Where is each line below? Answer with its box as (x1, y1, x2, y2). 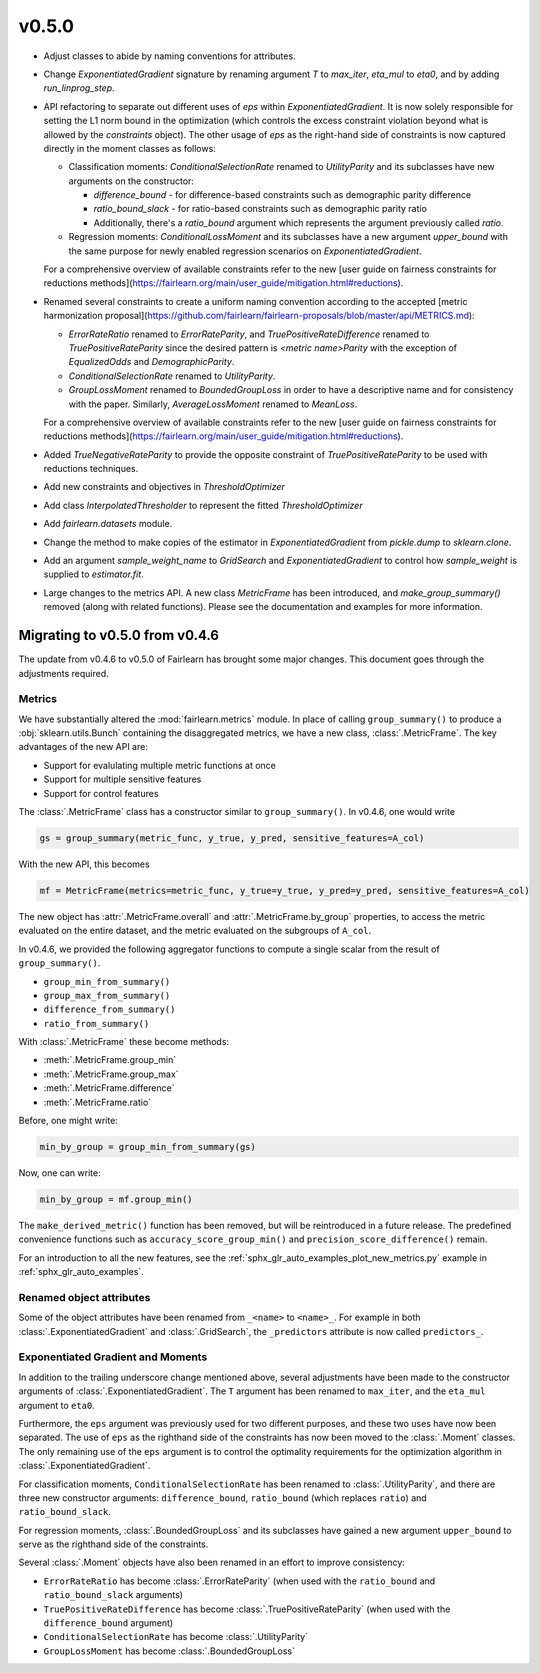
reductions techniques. (43, 463, 139, 475)
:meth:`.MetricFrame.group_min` (43, 1054, 177, 1066)
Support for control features (43, 787, 159, 799)
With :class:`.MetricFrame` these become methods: (18, 1036, 230, 1048)
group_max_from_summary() (43, 990, 171, 1001)
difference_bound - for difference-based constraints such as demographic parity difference (93, 189, 472, 201)
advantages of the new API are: (18, 741, 149, 753)
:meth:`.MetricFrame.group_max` (43, 1068, 179, 1080)
